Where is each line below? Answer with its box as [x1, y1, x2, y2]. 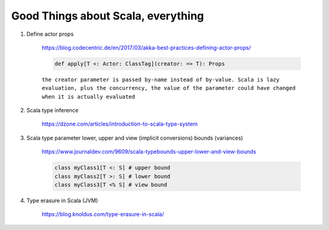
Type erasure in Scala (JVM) [26, 197, 99, 204]
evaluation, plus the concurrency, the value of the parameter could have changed [41, 85, 295, 92]
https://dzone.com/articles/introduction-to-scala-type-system [41, 120, 198, 127]
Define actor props [26, 30, 74, 38]
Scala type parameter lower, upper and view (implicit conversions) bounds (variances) [26, 134, 243, 141]
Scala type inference [26, 107, 79, 114]
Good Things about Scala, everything [11, 9, 204, 22]
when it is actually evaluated [41, 93, 135, 100]
